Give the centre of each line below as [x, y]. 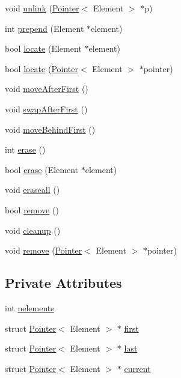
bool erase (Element [42, 169]
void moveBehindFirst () [50, 129]
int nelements [29, 307]
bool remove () [32, 209]
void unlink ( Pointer [42, 8]
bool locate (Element [43, 48]
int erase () [25, 149]
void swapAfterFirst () [46, 108]
